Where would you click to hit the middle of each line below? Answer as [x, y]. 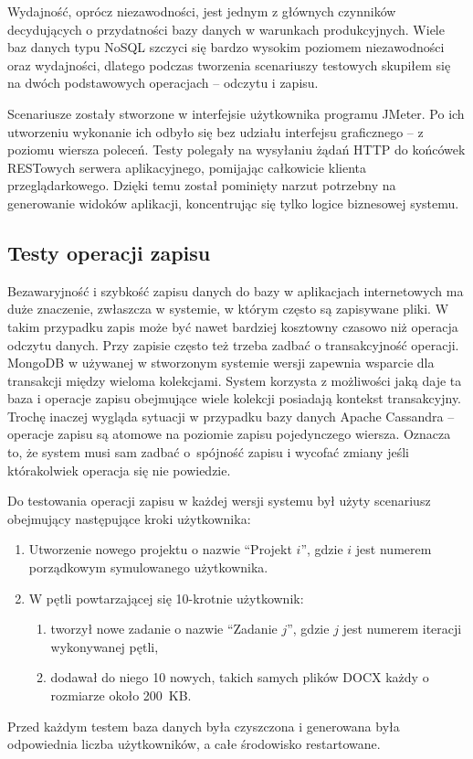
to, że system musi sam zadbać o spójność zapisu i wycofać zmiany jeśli [208, 452]
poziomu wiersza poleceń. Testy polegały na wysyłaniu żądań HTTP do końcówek [236, 150]
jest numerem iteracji [402, 629]
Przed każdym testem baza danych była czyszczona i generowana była [204, 726]
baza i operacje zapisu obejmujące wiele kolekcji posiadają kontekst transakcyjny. [234, 398]
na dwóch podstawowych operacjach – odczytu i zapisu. [163, 83]
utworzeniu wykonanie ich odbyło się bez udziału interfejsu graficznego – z [215, 131]
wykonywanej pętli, [105, 646]
